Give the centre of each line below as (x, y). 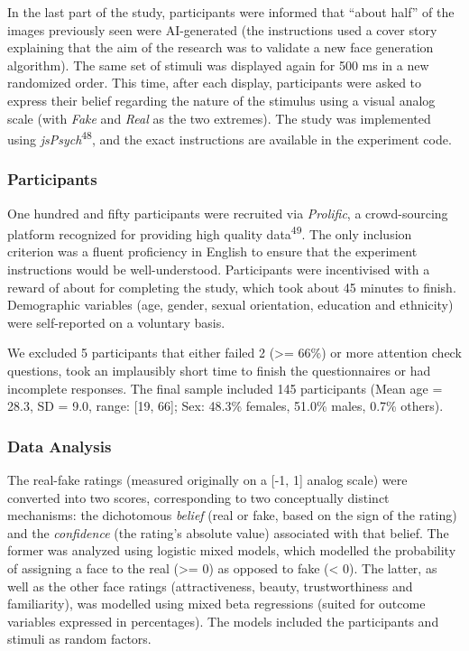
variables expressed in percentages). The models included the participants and (223, 621)
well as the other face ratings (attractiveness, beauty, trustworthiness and (210, 586)
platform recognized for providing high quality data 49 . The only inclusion (210, 232)
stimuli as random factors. (79, 639)
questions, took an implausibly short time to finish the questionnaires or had (219, 371)
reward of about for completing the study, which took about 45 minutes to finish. (232, 287)
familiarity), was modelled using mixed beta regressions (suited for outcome (216, 604)
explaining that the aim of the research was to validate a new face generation (221, 47)
